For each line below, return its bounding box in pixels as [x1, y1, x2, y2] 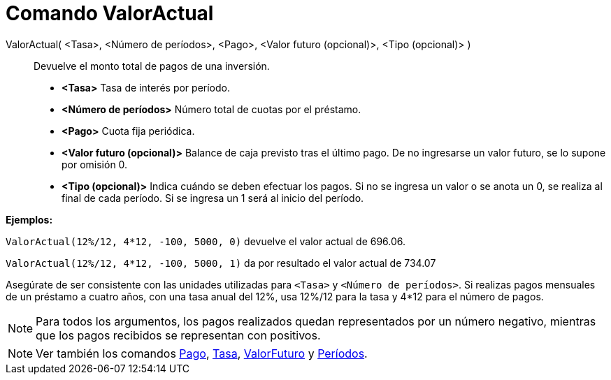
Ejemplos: [6, 213, 53, 226]
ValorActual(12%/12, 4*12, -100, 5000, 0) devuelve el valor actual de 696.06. [6, 235, 406, 247]
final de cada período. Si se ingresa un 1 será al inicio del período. [62, 191, 364, 204]
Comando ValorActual [6, 1, 214, 25]
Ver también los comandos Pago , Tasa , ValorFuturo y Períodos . [36, 346, 368, 360]
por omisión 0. [62, 158, 128, 170]
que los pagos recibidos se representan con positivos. [36, 328, 321, 342]
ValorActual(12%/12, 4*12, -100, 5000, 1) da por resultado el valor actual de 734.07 [6, 256, 436, 269]
